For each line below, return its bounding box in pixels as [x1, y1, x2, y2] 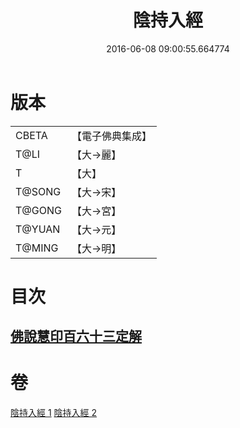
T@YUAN [15, 222, 61, 236]
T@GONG [15, 203, 62, 217]
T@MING [15, 241, 59, 255]
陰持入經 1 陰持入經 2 [10, 407, 98, 419]
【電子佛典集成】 [71, 129, 152, 143]
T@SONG [15, 184, 62, 198]
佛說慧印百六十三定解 [10, 328, 142, 345]
